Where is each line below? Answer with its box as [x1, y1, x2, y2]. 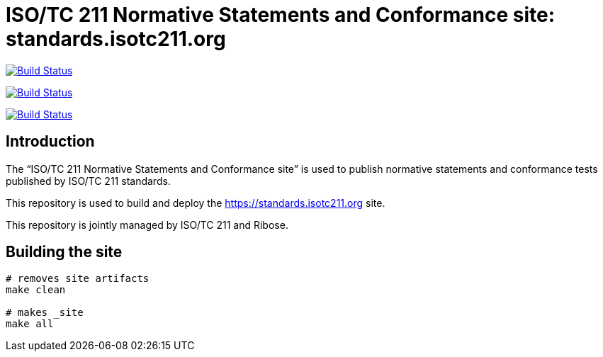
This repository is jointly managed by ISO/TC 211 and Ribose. [6, 218, 288, 231]
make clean [6, 284, 66, 296]
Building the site [6, 243, 123, 261]
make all [6, 318, 54, 330]
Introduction [6, 132, 95, 151]
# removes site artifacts [6, 273, 150, 285]
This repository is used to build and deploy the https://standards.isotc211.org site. [6, 196, 385, 209]
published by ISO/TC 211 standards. [6, 174, 171, 187]
